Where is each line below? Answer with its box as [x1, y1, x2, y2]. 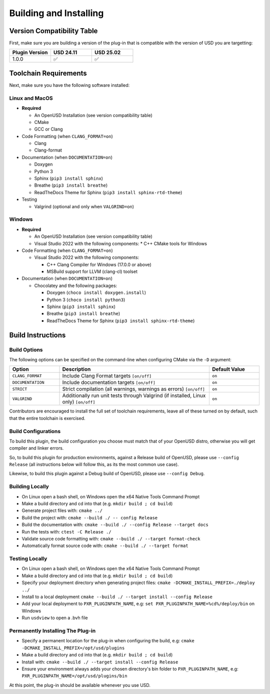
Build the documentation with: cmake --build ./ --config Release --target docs [21, 522, 208, 528]
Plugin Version [12, 49, 48, 56]
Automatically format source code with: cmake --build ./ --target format [21, 542, 188, 549]
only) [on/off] [62, 398, 95, 405]
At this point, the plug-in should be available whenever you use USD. [9, 682, 151, 688]
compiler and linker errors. [9, 445, 64, 451]
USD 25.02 [94, 49, 121, 56]
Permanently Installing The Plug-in [9, 627, 96, 634]
